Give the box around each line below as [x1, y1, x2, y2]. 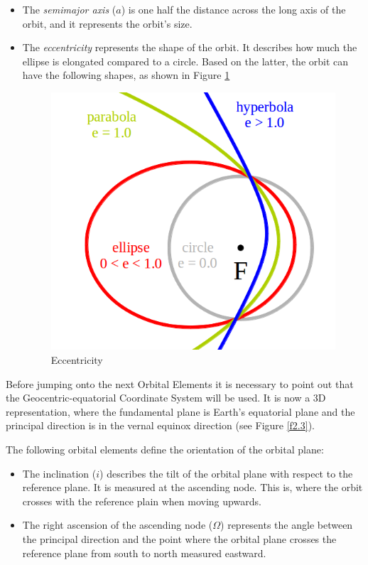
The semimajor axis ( [22, 2, 117, 16]
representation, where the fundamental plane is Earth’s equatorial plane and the [6, 404, 355, 419]
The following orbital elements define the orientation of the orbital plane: [6, 441, 324, 456]
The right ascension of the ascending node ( [22, 517, 213, 532]
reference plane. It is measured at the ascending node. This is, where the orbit [22, 480, 363, 495]
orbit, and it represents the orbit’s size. [22, 16, 193, 31]
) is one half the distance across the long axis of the [121, 2, 346, 16]
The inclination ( [22, 466, 97, 480]
